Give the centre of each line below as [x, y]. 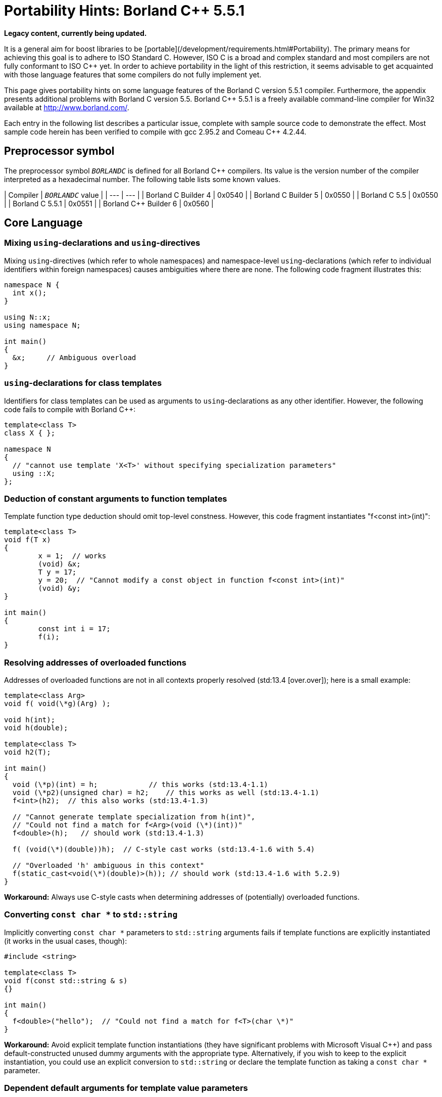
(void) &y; [59, 588]
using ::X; [34, 473]
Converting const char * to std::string [91, 915]
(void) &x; [59, 564]
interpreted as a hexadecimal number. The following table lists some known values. [142, 179]
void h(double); [36, 728]
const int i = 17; [74, 629]
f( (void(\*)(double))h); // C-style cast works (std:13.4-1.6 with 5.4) [164, 849]
